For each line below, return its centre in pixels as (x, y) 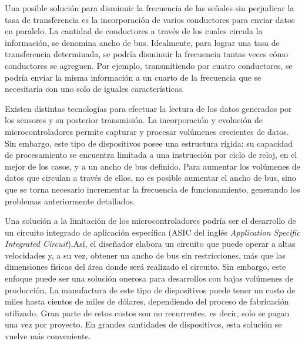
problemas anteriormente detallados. (70, 201)
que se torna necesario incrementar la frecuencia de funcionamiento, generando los (152, 189)
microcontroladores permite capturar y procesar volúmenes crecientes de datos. (147, 131)
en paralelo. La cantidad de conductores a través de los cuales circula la (134, 31)
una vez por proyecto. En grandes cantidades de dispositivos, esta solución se (143, 324)
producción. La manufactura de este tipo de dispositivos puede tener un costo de (150, 290)
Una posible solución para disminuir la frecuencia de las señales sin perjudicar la (150, 8)
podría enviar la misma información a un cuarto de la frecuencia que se (133, 77)
